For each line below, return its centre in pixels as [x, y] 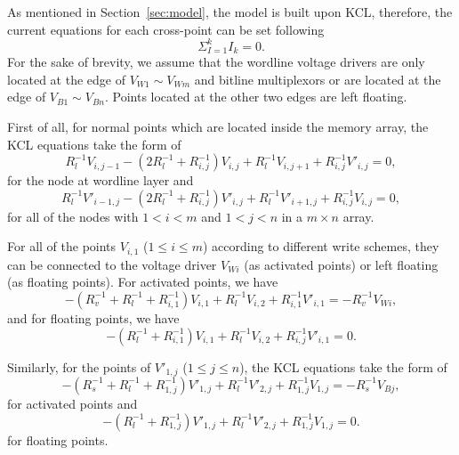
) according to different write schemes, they [321, 246]
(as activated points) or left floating [341, 264]
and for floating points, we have [93, 317]
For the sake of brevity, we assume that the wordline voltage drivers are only [216, 62]
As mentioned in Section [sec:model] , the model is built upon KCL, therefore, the [230, 12]
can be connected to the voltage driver [112, 264]
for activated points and [72, 403]
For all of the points [62, 246]
